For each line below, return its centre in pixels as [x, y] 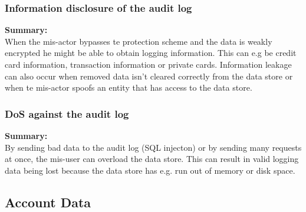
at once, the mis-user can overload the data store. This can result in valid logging [152, 159]
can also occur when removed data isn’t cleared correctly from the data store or [149, 76]
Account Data [48, 202]
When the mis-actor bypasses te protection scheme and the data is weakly [139, 41]
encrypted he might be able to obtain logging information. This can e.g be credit [151, 53]
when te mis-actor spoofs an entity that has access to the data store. [129, 87]
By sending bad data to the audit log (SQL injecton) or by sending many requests [153, 147]
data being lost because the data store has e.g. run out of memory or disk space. [150, 170]
